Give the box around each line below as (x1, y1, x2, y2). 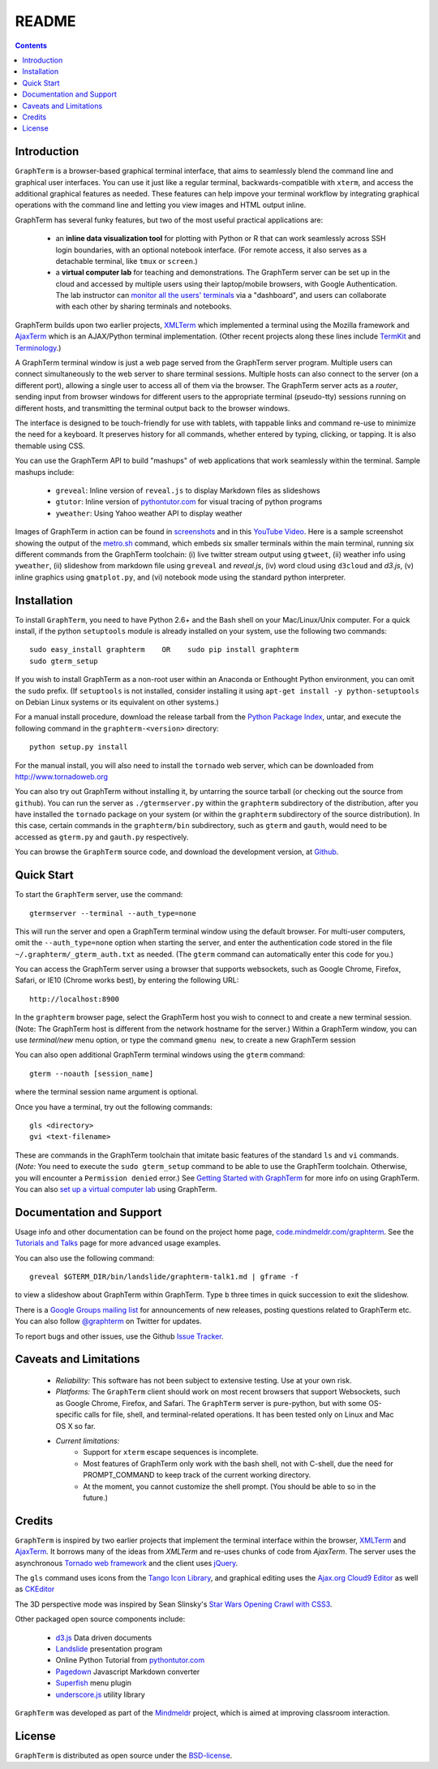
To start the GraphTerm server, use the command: (15, 890, 183, 900)
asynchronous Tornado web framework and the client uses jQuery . (15, 1558, 238, 1568)
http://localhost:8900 (29, 995, 120, 1003)
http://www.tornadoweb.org (15, 771, 109, 781)
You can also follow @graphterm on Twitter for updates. (15, 1316, 202, 1327)
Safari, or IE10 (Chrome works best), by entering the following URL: (15, 975, 239, 986)
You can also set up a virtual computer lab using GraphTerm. (15, 1184, 217, 1193)
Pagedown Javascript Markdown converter (55, 1667, 200, 1676)
